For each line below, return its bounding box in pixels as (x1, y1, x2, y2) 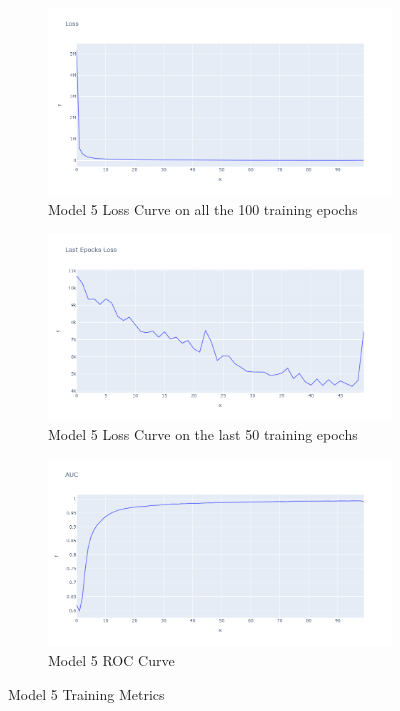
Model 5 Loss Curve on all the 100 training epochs (48, 198, 358, 219)
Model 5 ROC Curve (48, 650, 175, 670)
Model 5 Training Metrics (8, 683, 165, 704)
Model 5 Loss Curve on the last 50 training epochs (48, 424, 358, 445)
